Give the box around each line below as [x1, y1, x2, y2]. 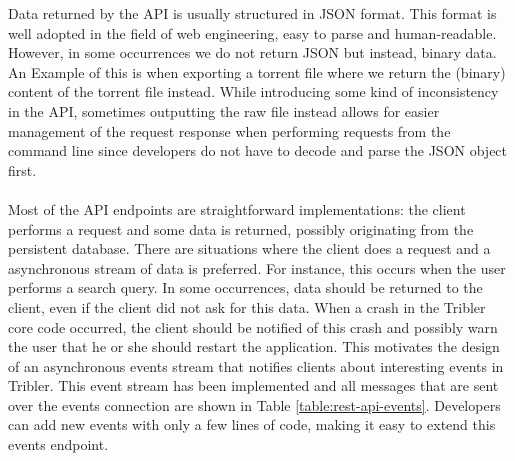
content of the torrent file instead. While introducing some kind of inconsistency [8, 81, 499, 102]
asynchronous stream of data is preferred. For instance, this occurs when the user [8, 257, 506, 278]
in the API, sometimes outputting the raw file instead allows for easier [8, 100, 440, 121]
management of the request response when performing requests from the [8, 120, 451, 141]
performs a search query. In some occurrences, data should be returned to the [8, 277, 483, 298]
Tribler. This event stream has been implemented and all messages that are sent [8, 375, 499, 396]
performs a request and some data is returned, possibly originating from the [8, 218, 474, 239]
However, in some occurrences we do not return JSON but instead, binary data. [8, 42, 497, 63]
